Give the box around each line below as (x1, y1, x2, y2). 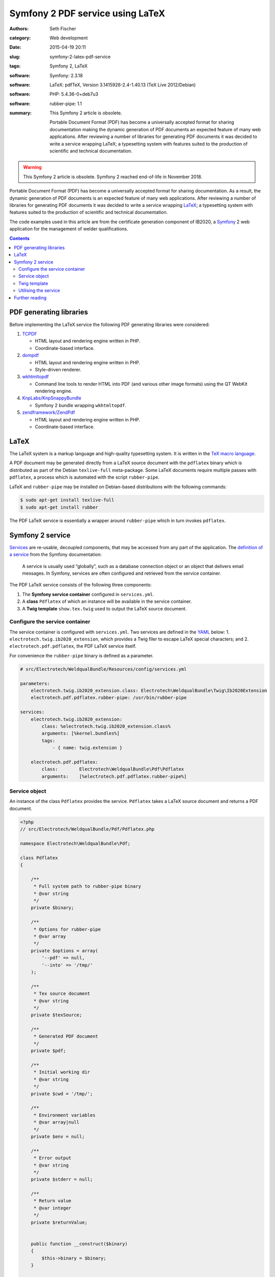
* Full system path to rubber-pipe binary (33, 884, 141, 889)
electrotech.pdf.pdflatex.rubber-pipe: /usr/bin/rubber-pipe (31, 695, 187, 701)
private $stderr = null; (31, 1176, 93, 1183)
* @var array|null (33, 1119, 80, 1125)
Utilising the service (18, 288, 61, 294)
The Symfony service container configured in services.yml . (22, 591, 155, 597)
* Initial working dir (33, 1069, 90, 1075)
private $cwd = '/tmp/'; (31, 1091, 93, 1097)
